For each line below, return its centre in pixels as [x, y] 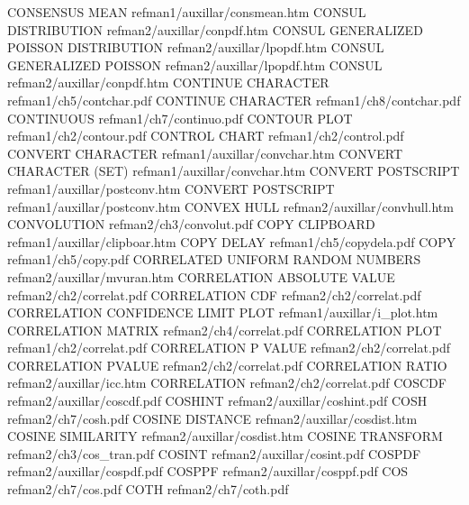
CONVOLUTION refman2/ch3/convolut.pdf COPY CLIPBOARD [191, 224]
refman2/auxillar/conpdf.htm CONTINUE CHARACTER [168, 83]
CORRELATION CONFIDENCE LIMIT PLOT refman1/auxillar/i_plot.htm [223, 312]
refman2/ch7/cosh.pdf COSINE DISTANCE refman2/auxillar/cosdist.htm [212, 418]
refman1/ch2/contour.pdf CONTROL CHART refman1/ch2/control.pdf [206, 136]
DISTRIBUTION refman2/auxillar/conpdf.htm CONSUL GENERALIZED [215, 29]
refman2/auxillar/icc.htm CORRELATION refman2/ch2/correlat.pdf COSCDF [227, 383]
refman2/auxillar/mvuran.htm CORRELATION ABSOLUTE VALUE [201, 276]
